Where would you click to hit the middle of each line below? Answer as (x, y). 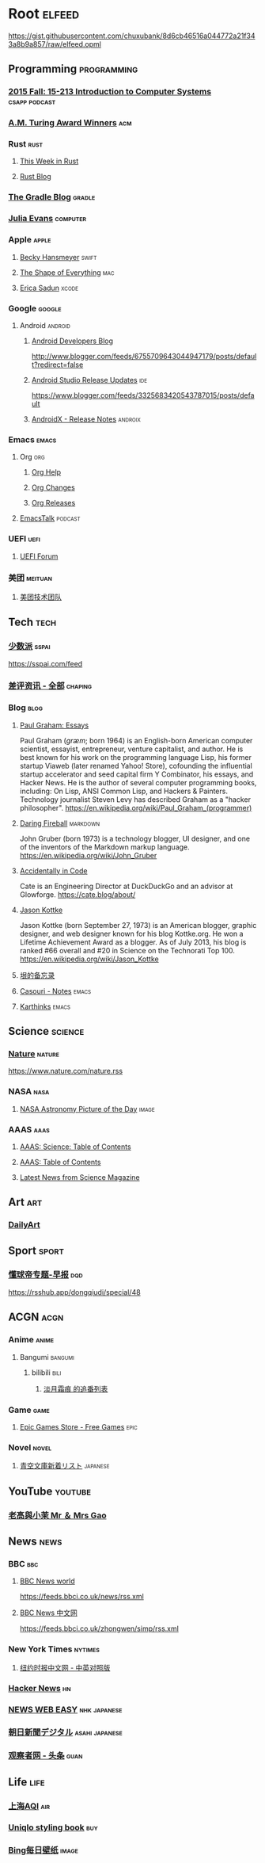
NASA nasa (29, 1092)
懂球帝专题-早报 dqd (45, 1274)
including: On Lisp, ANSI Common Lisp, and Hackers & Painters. (123, 791)
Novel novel (30, 1447)
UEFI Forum (39, 556)
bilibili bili (46, 1372)
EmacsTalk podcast (50, 518)
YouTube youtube (50, 1491)
